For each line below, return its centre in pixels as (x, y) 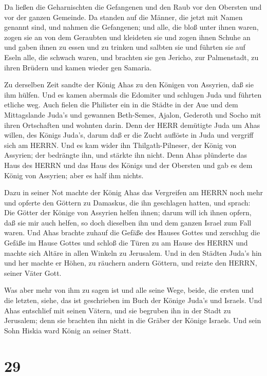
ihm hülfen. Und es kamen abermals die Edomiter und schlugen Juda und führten (133, 94)
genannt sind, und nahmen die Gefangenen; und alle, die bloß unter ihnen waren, (131, 27)
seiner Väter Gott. (33, 272)
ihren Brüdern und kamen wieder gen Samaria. (78, 67)
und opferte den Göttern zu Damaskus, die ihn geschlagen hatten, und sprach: (127, 202)
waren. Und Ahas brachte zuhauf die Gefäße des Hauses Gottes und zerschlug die (132, 232)
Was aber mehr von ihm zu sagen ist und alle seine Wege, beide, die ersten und (129, 290)
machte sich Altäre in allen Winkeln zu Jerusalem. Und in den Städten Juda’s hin (133, 252)
